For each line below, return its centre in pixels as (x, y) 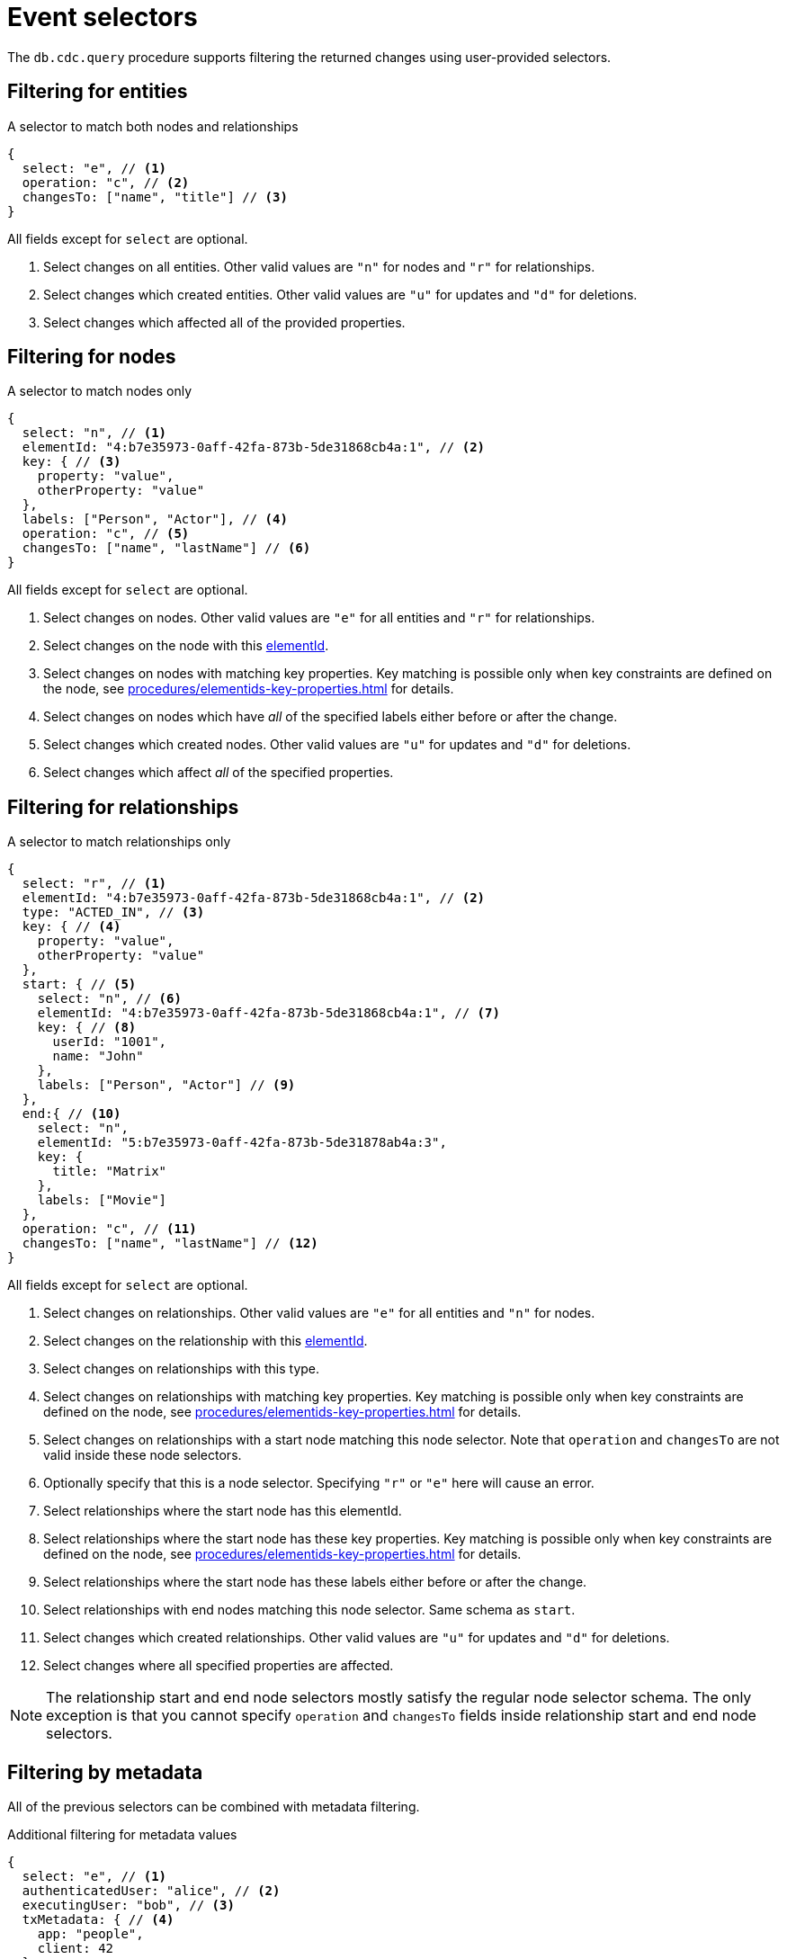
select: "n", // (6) (109, 999)
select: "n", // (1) (94, 433)
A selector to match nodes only (100, 391)
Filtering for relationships (123, 807)
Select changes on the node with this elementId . (186, 646)
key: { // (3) (72, 462)
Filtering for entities (98, 92)
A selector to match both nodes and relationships (153, 126)
